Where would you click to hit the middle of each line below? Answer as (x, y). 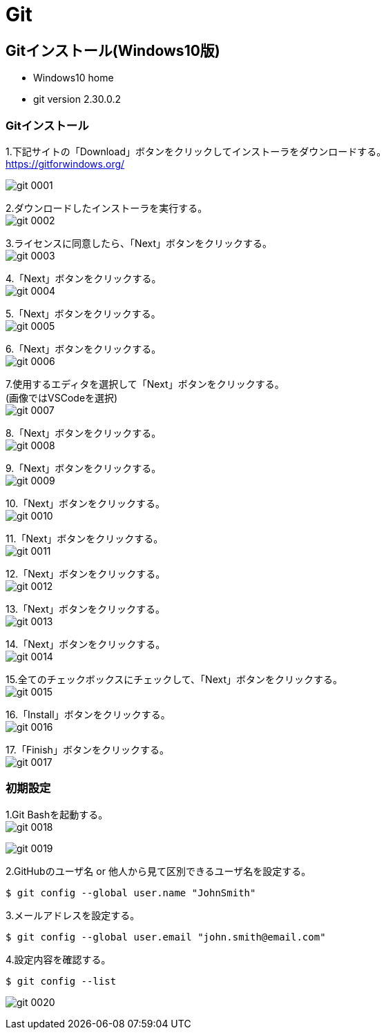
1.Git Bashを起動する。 (57, 814)
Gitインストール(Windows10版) (113, 50)
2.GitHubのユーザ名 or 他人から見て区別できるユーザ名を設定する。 (158, 871)
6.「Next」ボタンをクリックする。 (84, 348)
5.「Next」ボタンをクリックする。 (83, 313)
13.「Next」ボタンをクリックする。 (85, 609)
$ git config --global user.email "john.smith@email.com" (166, 937)
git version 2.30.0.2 (77, 99)
